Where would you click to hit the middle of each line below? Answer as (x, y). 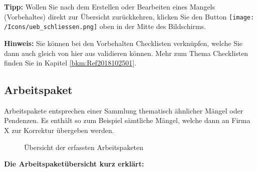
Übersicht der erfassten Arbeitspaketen (84, 147)
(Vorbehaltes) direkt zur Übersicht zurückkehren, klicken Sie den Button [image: (129, 16)
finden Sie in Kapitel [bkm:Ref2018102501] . (70, 63)
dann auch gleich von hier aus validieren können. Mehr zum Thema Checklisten (126, 53)
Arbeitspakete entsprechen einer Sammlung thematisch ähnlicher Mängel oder (124, 110)
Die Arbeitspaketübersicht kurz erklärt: (74, 164)
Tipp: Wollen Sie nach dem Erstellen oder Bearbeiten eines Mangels (110, 6)
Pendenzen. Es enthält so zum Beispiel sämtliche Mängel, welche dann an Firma (127, 120)
